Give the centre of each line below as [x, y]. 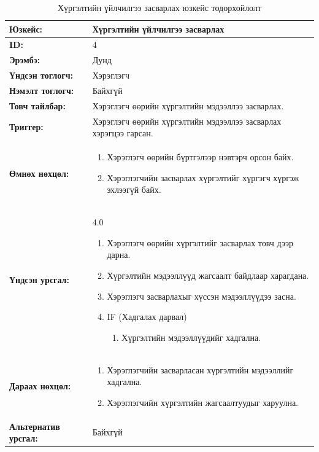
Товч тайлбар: [37, 105]
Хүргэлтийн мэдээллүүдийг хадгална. [191, 337]
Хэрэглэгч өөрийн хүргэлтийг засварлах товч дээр [200, 242]
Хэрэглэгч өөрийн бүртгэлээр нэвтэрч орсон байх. [200, 157]
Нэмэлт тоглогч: [42, 90]
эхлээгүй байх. [134, 189]
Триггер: [26, 127]
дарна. [119, 255]
